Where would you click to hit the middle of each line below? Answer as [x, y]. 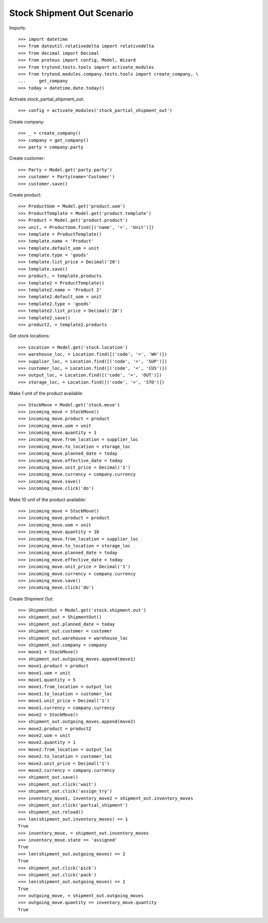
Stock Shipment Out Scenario [71, 13]
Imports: [18, 28]
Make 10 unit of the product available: [48, 500]
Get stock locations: [30, 336]
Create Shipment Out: [32, 599]
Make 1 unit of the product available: [46, 394]
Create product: [25, 195]
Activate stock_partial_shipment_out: [47, 99]
